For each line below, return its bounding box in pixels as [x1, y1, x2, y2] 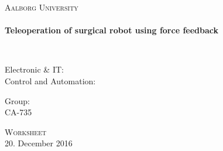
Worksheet [5, 125, 47, 138]
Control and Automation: [5, 74, 96, 87]
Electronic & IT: [5, 63, 64, 75]
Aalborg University [5, 1, 78, 13]
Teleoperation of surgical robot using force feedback [5, 24, 218, 36]
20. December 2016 [5, 137, 73, 149]
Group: [5, 94, 30, 107]
